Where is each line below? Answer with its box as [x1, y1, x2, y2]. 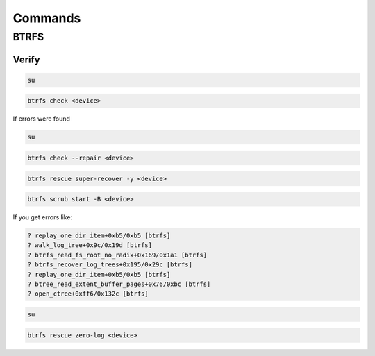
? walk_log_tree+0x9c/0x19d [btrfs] [27, 241, 153, 249]
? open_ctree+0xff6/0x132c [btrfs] [27, 290, 149, 298]
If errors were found [12, 115, 71, 123]
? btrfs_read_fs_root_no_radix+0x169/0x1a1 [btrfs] [27, 251, 208, 259]
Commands [12, 10, 81, 26]
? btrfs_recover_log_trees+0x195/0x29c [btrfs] [27, 261, 192, 269]
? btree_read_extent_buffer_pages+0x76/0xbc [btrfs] [27, 280, 211, 288]
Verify [12, 53, 41, 65]
